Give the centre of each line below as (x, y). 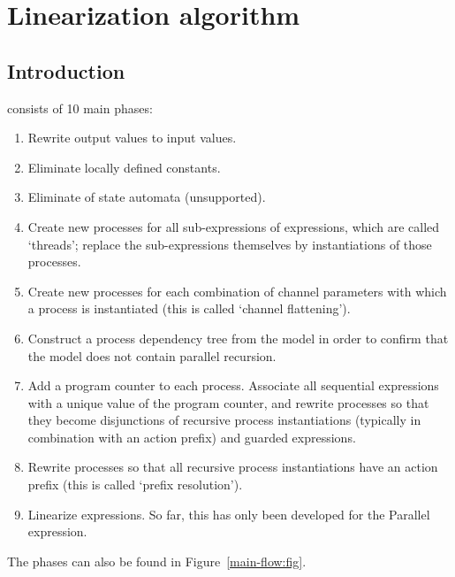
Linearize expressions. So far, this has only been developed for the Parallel (229, 514)
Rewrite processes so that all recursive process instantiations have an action (233, 467)
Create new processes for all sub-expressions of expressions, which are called (234, 226)
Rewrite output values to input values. (132, 138)
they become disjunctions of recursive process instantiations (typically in (224, 420)
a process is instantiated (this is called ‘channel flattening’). (189, 308)
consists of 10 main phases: (80, 108)
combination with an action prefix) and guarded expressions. (192, 437)
